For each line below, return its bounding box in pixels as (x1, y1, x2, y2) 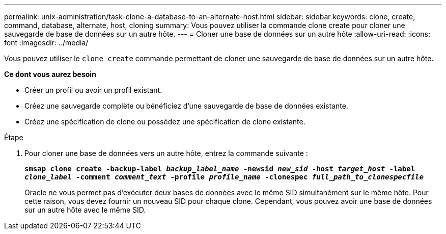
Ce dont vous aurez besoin (4, 70, 96, 79)
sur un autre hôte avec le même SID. (24, 205, 146, 214)
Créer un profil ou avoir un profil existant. (24, 86, 162, 94)
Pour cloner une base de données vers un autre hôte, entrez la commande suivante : (24, 149, 308, 158)
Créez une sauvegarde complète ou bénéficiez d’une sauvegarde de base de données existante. (24, 101, 348, 110)
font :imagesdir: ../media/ (4, 38, 89, 47)
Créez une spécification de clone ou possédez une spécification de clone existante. (24, 117, 305, 126)
